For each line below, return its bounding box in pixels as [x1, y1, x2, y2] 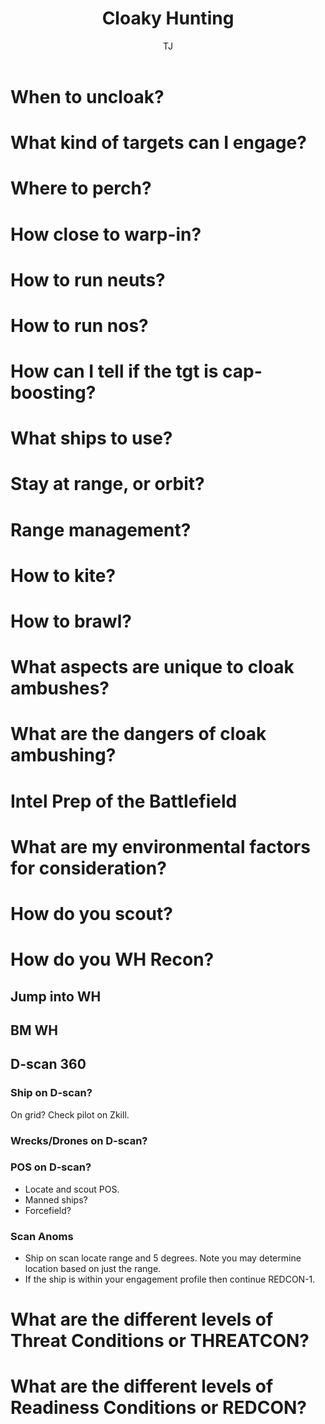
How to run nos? [10, 314, 149, 337]
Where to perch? [10, 177, 152, 200]
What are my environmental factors [10, 835, 311, 858]
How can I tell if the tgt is [10, 360, 219, 383]
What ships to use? [10, 427, 173, 450]
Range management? [10, 518, 192, 541]
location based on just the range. [24, 1263, 162, 1275]
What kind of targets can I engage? [10, 132, 307, 154]
